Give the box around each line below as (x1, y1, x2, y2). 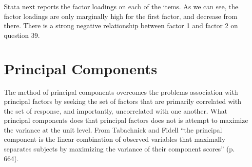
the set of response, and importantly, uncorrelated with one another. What (4, 105, 228, 116)
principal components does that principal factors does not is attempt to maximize (4, 115, 248, 125)
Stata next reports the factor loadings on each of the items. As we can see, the (4, 1, 238, 11)
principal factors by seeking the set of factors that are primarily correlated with (4, 96, 242, 106)
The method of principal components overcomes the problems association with (4, 86, 238, 97)
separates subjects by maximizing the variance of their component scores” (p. (4, 144, 235, 154)
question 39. (4, 30, 40, 40)
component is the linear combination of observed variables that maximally (4, 134, 226, 144)
